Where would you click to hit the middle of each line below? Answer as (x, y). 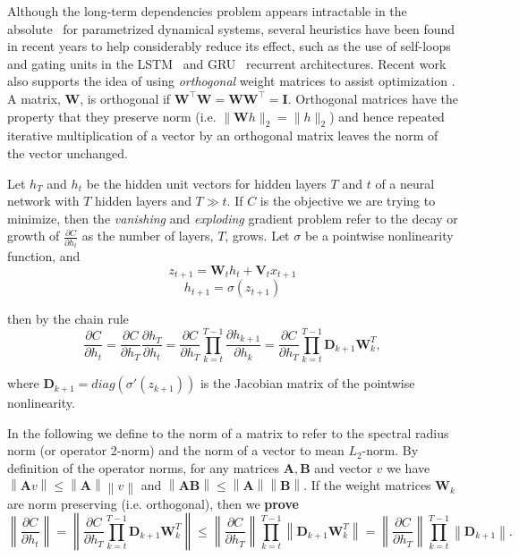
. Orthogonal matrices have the (373, 98)
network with (43, 201)
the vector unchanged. (68, 152)
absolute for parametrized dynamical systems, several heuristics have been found (231, 28)
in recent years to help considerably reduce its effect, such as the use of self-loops (229, 46)
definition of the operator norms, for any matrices (144, 467)
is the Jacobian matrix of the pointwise (307, 383)
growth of (34, 236)
